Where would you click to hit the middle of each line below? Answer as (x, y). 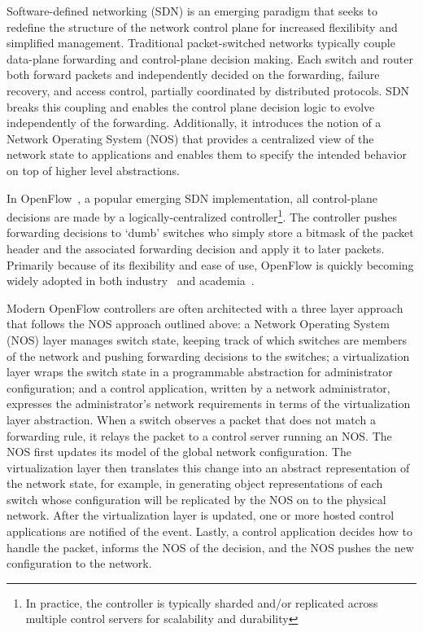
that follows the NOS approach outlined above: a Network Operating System (198, 324)
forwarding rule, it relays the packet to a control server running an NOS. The (199, 435)
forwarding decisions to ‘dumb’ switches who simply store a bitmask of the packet (210, 233)
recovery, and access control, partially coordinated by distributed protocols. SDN (208, 90)
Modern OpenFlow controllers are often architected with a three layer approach (205, 307)
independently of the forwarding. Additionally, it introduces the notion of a (194, 123)
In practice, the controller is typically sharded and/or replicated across (202, 602)
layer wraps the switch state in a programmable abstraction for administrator (200, 372)
